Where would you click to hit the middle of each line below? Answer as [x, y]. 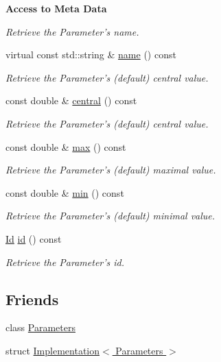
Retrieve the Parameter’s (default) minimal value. [110, 216]
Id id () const [34, 238]
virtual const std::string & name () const [91, 55]
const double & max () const [66, 146]
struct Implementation [53, 350]
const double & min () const [65, 192]
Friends [32, 299]
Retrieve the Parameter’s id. [65, 262]
